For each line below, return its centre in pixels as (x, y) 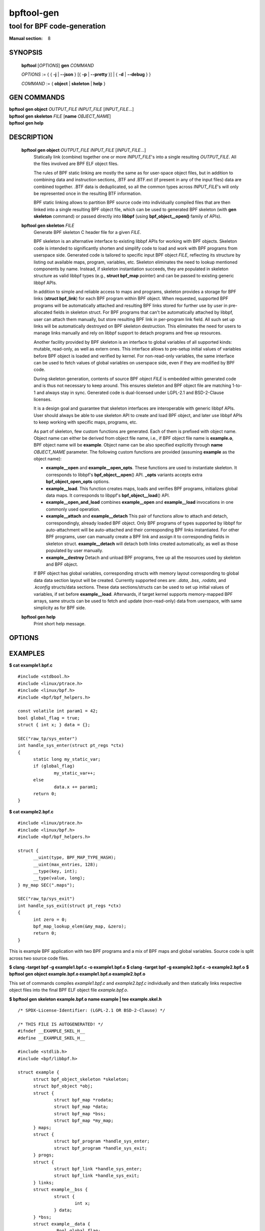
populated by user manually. (74, 551)
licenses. (43, 399)
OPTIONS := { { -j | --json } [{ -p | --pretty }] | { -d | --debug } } (86, 74)
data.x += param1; (76, 787)
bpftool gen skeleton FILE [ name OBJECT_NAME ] (60, 116)
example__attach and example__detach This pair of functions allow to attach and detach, (137, 516)
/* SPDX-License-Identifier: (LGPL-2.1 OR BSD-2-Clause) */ (92, 1010)
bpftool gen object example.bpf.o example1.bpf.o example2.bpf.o (77, 974)
